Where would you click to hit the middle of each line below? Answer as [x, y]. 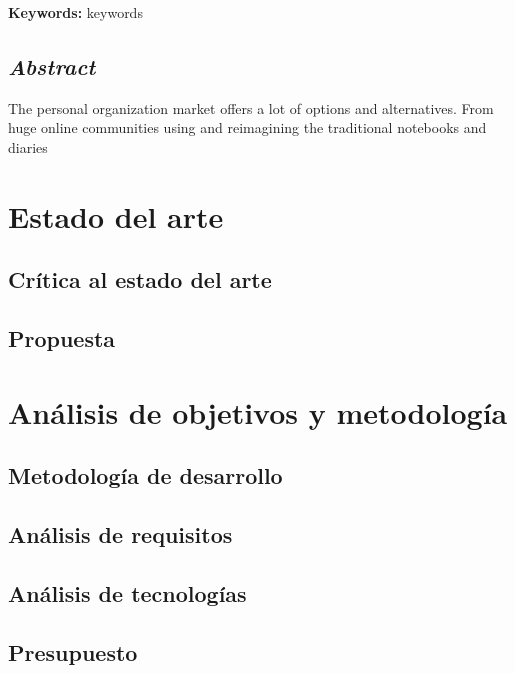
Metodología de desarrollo [145, 475]
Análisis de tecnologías [127, 592]
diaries [28, 146]
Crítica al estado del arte [140, 279]
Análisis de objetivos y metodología [258, 411]
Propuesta [62, 338]
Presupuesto [73, 651]
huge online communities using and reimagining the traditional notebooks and [247, 127]
